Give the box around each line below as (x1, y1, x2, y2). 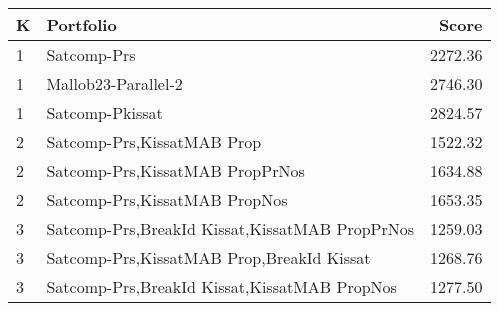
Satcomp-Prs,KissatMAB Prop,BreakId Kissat (46, 246, 371, 269)
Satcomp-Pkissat (46, 101, 163, 124)
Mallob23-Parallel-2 (46, 72, 183, 95)
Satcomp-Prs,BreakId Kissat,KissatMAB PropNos (46, 275, 397, 298)
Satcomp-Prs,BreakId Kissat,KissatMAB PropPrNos (46, 217, 415, 240)
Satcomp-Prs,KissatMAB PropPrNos (46, 159, 305, 182)
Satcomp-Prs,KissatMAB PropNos (46, 188, 288, 211)
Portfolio (46, 13, 117, 36)
